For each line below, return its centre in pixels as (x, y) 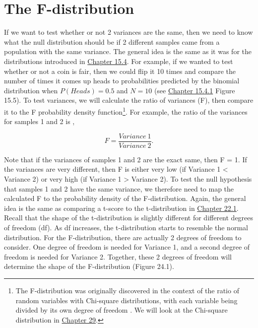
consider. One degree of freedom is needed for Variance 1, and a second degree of (127, 247)
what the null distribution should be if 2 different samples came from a (112, 41)
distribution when (31, 90)
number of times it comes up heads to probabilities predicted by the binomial (122, 81)
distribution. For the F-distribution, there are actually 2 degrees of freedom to (123, 237)
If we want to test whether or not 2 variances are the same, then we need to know (129, 32)
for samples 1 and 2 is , (39, 121)
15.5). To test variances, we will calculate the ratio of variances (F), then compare (129, 100)
